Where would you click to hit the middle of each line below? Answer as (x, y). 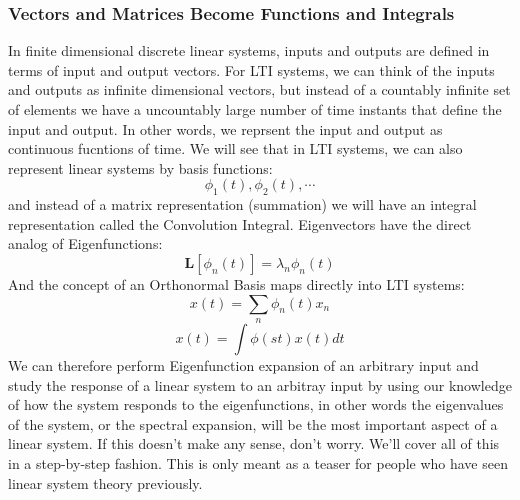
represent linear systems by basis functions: (140, 167)
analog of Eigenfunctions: (85, 243)
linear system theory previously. (105, 482)
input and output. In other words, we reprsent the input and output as (225, 128)
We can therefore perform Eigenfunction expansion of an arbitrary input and (243, 364)
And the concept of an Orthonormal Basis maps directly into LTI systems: (236, 283)
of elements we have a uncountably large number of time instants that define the (255, 109)
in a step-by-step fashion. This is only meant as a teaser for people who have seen (258, 462)
